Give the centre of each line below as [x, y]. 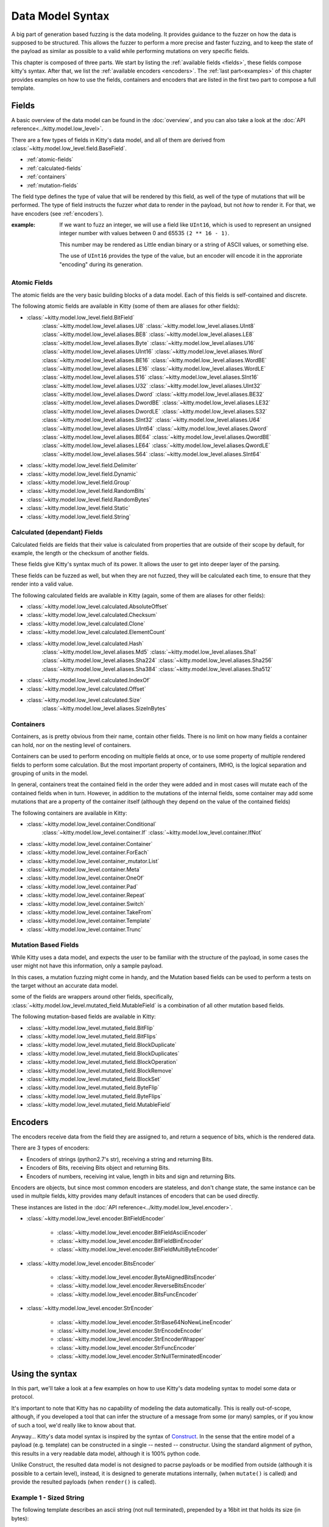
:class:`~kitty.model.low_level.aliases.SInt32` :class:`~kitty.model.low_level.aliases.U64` [152, 420]
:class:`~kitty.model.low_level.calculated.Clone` [86, 624]
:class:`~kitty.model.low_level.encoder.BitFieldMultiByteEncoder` [138, 1250]
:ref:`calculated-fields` [55, 168]
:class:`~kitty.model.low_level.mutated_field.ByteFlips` [94, 1096]
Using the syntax [44, 1374]
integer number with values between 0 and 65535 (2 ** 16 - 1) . [144, 233]
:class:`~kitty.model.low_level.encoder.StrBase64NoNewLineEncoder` [145, 1322]
